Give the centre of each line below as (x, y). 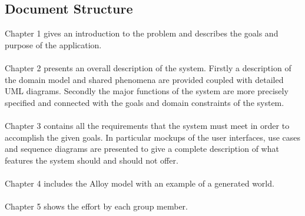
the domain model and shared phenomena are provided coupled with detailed (144, 79)
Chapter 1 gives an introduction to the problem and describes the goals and (142, 33)
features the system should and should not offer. (92, 160)
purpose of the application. (53, 44)
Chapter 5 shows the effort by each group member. (96, 206)
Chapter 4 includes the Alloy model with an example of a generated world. (140, 183)
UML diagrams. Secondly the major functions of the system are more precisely (147, 91)
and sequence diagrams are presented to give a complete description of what (142, 149)
